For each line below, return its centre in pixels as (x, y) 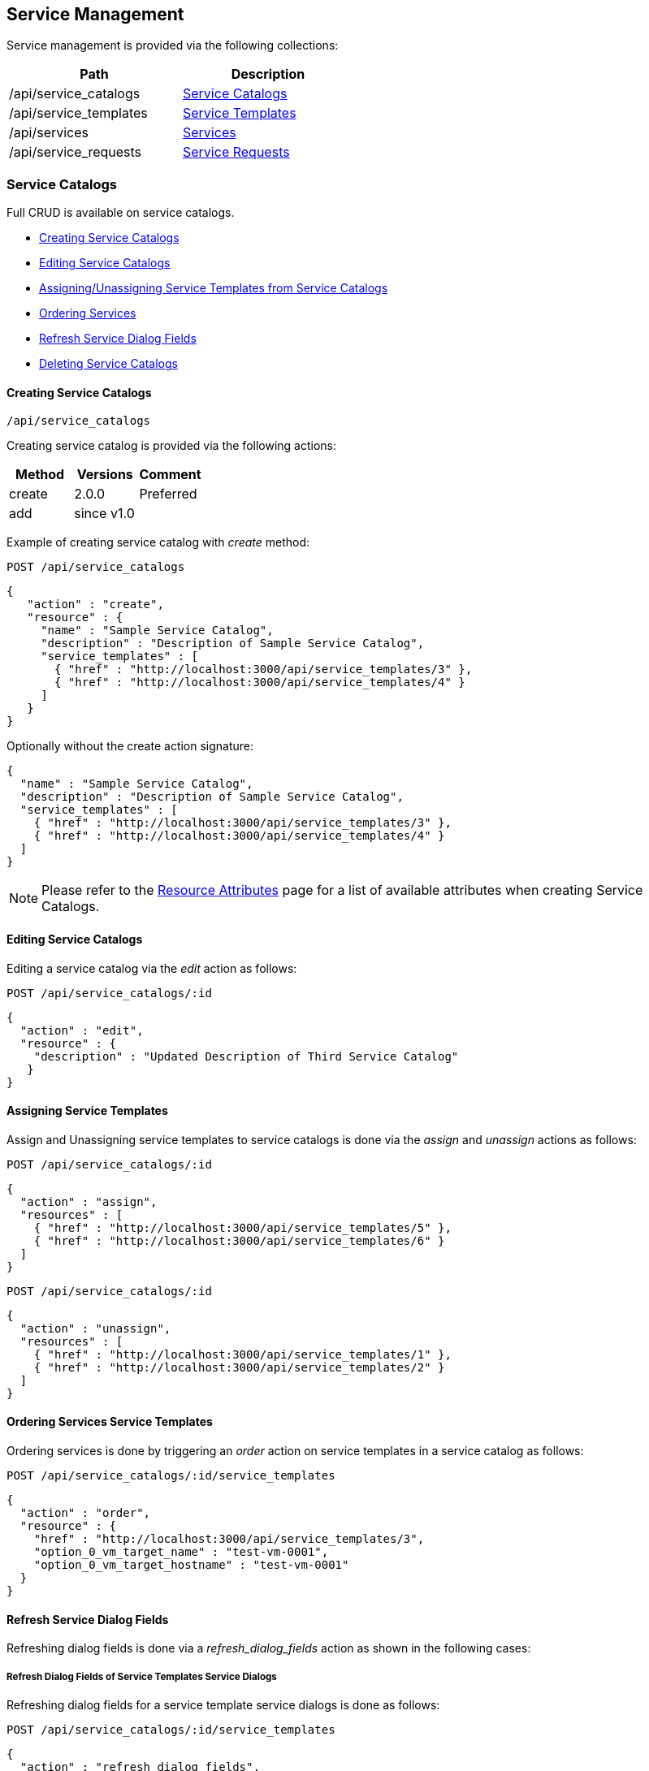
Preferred (168, 494)
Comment (170, 475)
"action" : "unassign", (95, 1328)
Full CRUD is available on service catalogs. (121, 213)
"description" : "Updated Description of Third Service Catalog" (246, 1056)
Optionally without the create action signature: (130, 746)
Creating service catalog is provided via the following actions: (172, 446)
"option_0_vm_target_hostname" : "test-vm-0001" (191, 1565)
